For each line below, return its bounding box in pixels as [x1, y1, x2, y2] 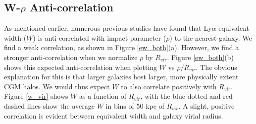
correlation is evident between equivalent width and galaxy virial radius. [4, 110, 223, 121]
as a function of [79, 91, 127, 101]
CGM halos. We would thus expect [4, 81, 110, 91]
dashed [4, 100, 25, 111]
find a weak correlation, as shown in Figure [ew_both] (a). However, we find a [4, 42, 239, 53]
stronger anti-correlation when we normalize [4, 52, 138, 62]
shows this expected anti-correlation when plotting [4, 62, 157, 72]
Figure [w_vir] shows [4, 91, 68, 101]
